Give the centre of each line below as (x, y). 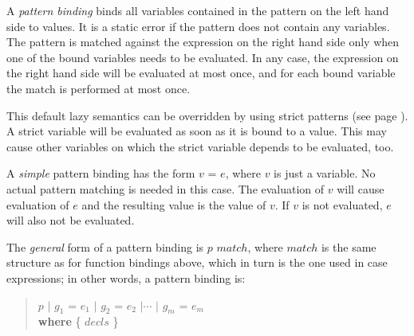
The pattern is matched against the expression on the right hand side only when (203, 42)
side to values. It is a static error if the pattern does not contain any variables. (198, 26)
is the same (349, 246)
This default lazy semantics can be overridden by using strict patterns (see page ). (207, 115)
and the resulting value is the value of (174, 204)
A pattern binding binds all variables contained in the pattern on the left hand (198, 10)
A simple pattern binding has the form (101, 173)
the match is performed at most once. (99, 88)
